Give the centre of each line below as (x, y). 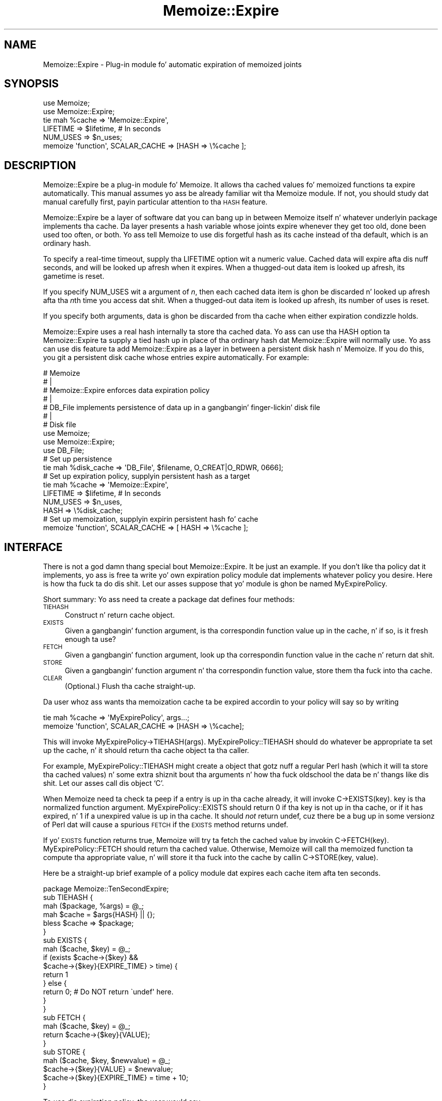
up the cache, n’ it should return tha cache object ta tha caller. (146, 750)
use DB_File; (64, 451)
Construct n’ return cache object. (120, 615)
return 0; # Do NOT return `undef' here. (108, 992)
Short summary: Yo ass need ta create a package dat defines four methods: (169, 599)
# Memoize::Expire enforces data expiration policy (126, 390)
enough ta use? (90, 639)
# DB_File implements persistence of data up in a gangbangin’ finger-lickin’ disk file (182, 408)
